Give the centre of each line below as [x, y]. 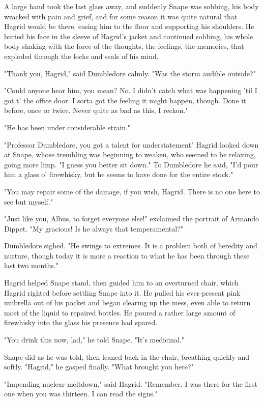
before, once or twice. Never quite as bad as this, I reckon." [96, 110]
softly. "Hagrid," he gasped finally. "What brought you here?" [99, 367]
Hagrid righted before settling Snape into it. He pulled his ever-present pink [122, 292]
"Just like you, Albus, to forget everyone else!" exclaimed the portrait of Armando [132, 219]
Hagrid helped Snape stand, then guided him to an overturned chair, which [121, 283]
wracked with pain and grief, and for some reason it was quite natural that [121, 16]
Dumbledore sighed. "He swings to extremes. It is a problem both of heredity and [131, 246]
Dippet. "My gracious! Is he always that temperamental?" [94, 228]
